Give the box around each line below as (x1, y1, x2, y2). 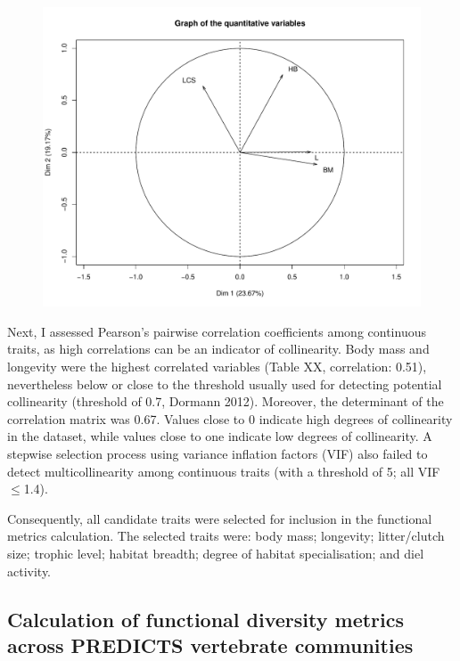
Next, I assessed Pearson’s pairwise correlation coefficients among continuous (7, 322, 426, 340)
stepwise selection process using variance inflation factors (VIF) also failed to (7, 444, 428, 462)
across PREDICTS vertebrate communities (7, 631, 414, 658)
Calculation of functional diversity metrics (7, 605, 405, 632)
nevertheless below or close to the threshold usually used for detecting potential (7, 374, 442, 393)
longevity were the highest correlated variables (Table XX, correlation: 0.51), (7, 357, 427, 375)
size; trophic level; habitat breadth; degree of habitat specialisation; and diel (7, 543, 424, 562)
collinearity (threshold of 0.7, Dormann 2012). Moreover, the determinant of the (7, 392, 444, 411)
